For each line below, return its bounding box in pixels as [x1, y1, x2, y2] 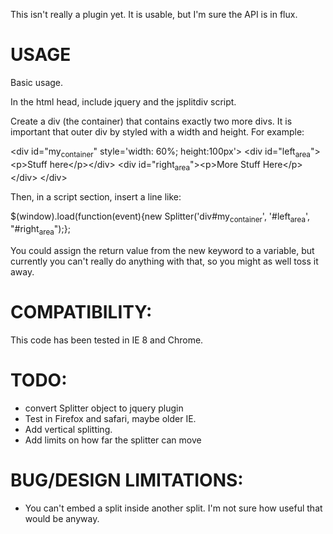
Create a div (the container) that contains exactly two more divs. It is [10, 115, 293, 127]
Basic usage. [10, 76, 64, 88]
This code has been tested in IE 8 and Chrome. [10, 334, 204, 346]
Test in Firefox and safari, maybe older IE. [24, 413, 197, 424]
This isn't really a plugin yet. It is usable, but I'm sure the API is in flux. [10, 9, 298, 20]
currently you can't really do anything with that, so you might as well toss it [10, 255, 319, 268]
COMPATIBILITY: [10, 301, 153, 324]
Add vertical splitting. [24, 424, 113, 435]
